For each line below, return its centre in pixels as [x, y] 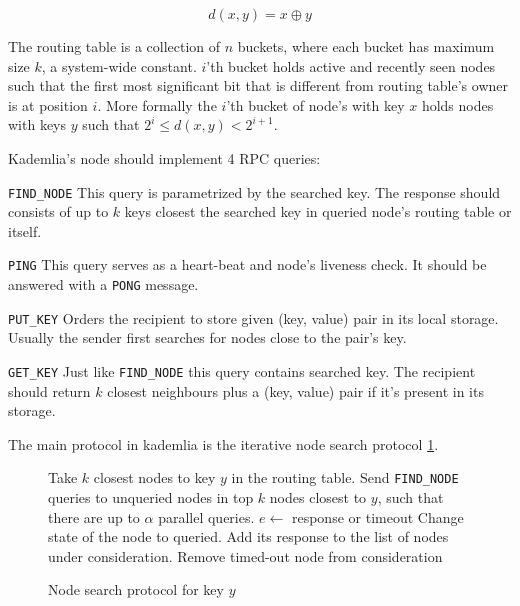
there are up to [94, 516]
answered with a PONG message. [103, 284]
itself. [25, 230]
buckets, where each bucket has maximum [366, 46]
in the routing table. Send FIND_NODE [345, 477]
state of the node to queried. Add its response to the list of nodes [248, 536]
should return [49, 390]
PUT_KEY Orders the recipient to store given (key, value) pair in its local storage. [253, 317]
